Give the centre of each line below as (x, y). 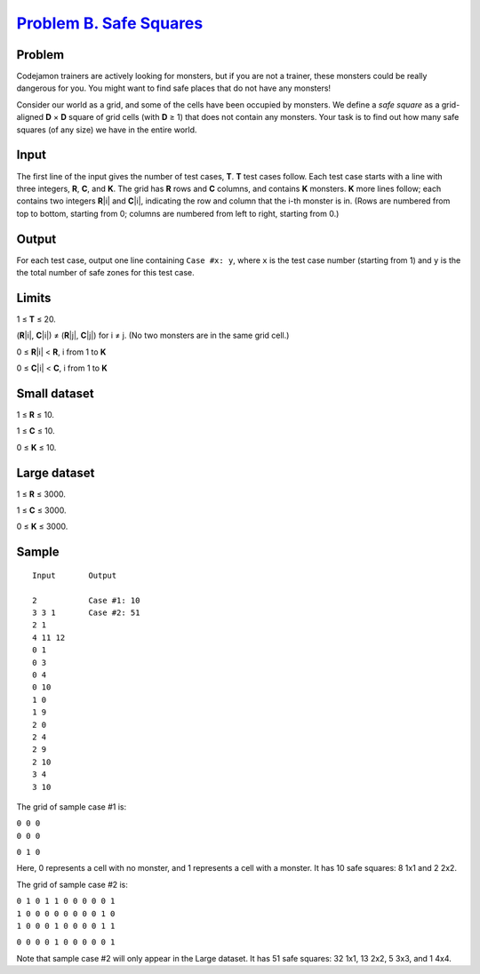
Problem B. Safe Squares (110, 23)
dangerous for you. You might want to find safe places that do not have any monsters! (174, 88)
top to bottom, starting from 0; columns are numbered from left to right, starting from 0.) (178, 213)
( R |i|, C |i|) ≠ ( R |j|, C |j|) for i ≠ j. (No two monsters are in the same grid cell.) (153, 335)
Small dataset (55, 393)
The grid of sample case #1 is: (72, 806)
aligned (30, 117)
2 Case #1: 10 (86, 600)
